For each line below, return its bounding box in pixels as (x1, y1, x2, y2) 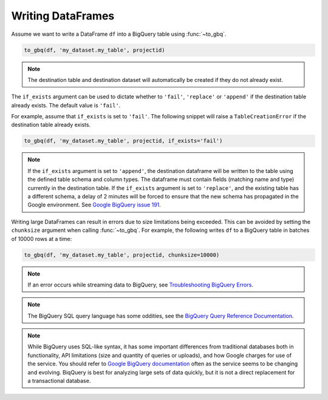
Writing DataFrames (11, 9, 115, 22)
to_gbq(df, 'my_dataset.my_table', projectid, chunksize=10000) (24, 251, 220, 258)
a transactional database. (27, 377, 91, 385)
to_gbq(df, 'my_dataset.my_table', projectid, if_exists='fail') (24, 137, 223, 144)
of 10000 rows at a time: (11, 235, 72, 242)
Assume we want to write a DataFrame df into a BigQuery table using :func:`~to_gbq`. (11, 30, 227, 38)
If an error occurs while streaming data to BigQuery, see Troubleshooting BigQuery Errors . (27, 281, 253, 288)
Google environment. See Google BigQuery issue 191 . (27, 201, 161, 209)
